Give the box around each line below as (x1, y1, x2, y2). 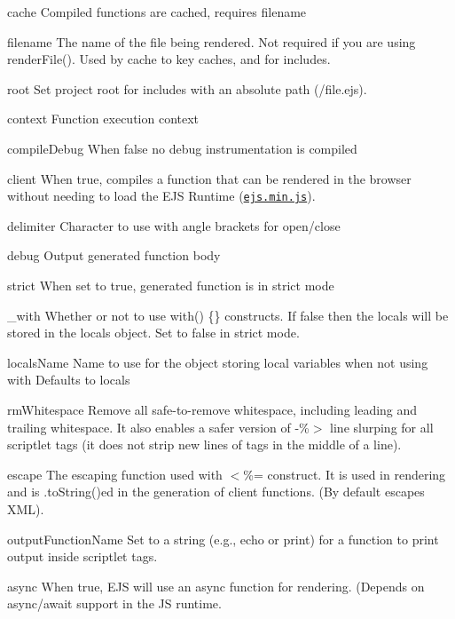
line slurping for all (330, 417, 434, 436)
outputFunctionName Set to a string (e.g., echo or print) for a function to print (7, 529, 439, 548)
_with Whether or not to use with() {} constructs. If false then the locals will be (7, 306, 449, 324)
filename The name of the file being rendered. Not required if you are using (7, 32, 416, 51)
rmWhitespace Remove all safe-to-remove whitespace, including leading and (7, 400, 418, 418)
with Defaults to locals (7, 370, 130, 389)
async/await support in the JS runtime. (7, 594, 222, 613)
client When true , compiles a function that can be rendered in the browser (7, 169, 412, 187)
